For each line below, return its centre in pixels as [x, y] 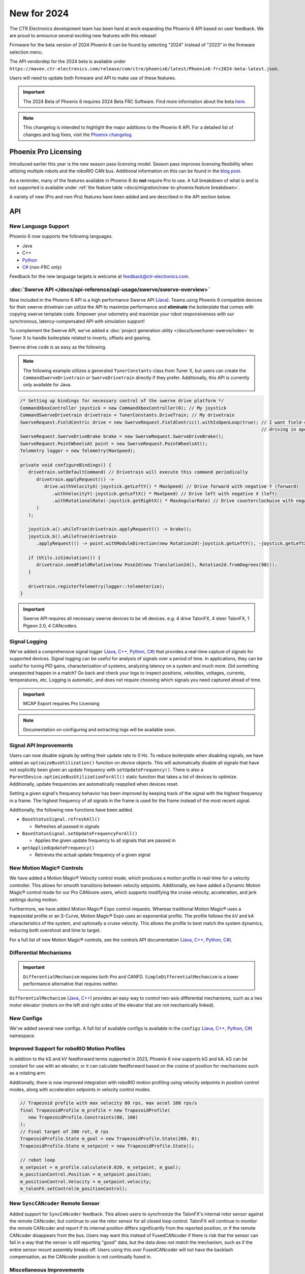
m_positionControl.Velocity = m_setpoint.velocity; [86, 1182]
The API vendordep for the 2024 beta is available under [68, 62]
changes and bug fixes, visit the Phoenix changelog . [78, 135]
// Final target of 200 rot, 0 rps [64, 1132]
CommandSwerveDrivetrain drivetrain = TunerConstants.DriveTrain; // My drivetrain [127, 415]
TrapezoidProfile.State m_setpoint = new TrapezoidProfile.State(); [107, 1146]
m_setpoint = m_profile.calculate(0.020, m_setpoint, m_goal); [101, 1167]
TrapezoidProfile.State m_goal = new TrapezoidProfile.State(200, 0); [110, 1139]
